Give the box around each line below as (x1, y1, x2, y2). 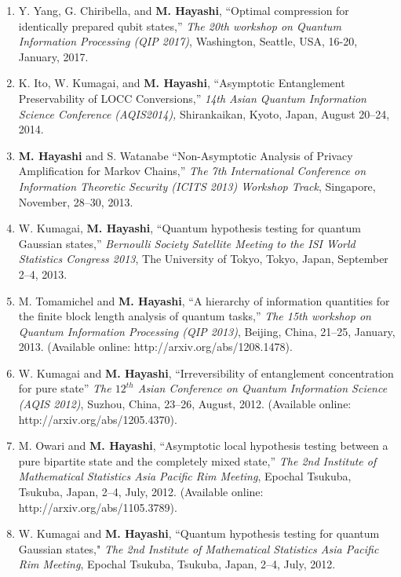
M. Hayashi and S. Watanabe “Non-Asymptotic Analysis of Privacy (18, 147, 353, 163)
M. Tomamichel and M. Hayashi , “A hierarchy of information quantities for (18, 292, 390, 309)
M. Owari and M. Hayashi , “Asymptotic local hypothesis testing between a (18, 437, 388, 454)
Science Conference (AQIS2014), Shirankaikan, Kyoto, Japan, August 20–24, (18, 105, 390, 122)
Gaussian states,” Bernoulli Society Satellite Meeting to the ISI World (18, 235, 355, 251)
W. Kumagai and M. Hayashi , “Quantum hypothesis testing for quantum (18, 525, 380, 542)
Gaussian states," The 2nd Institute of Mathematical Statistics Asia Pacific (18, 540, 379, 557)
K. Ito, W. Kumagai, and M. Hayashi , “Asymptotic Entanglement (18, 75, 345, 91)
